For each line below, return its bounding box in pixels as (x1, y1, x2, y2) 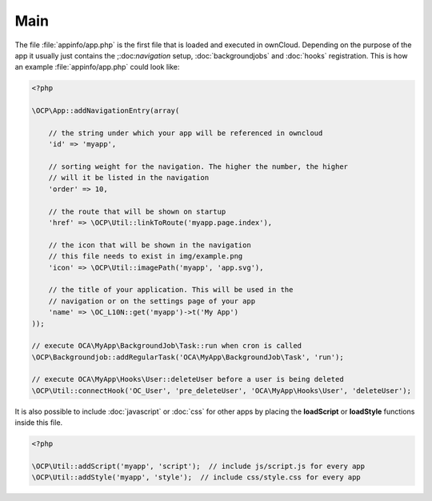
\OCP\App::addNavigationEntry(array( (31, 106, 180, 115)
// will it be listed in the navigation (48, 173, 210, 182)
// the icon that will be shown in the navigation (48, 240, 251, 250)
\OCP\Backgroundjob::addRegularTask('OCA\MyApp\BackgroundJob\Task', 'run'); (31, 352, 344, 362)
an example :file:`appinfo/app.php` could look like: (14, 62, 180, 72)
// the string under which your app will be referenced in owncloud (48, 128, 323, 138)
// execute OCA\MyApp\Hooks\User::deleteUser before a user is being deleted (31, 375, 344, 384)
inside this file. (14, 418, 63, 427)
